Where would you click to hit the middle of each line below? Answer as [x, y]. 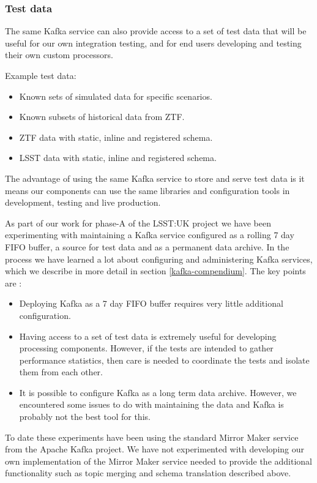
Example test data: [41, 75]
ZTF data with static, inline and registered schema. [116, 137]
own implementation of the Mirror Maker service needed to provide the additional [158, 461]
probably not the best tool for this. [85, 417]
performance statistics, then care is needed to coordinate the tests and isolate [164, 360]
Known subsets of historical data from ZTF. [102, 117]
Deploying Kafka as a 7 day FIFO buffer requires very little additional [151, 303]
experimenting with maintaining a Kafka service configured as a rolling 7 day [150, 235]
